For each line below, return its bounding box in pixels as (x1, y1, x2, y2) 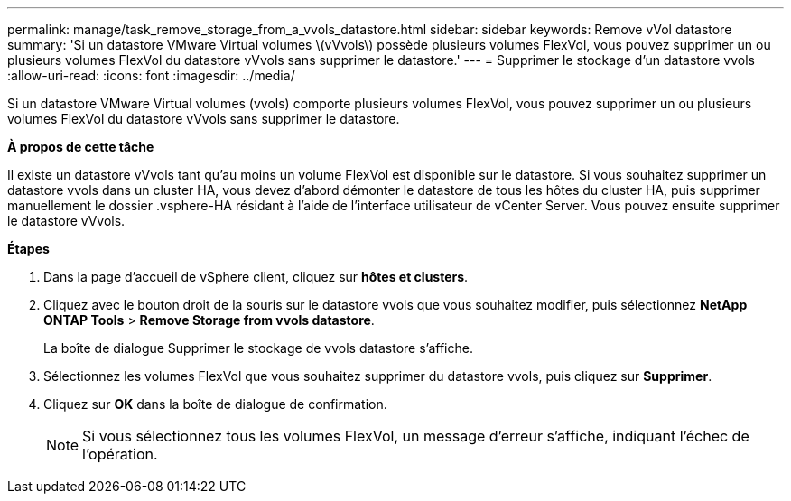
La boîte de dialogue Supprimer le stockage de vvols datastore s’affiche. (43, 340, 473, 356)
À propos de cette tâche (7, 139, 154, 154)
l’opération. (82, 445, 158, 463)
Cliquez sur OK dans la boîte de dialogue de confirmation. (43, 396, 387, 412)
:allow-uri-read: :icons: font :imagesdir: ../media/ (7, 68, 295, 83)
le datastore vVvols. (7, 213, 126, 228)
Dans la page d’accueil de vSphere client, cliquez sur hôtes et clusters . (43, 269, 469, 284)
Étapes (7, 241, 50, 256)
